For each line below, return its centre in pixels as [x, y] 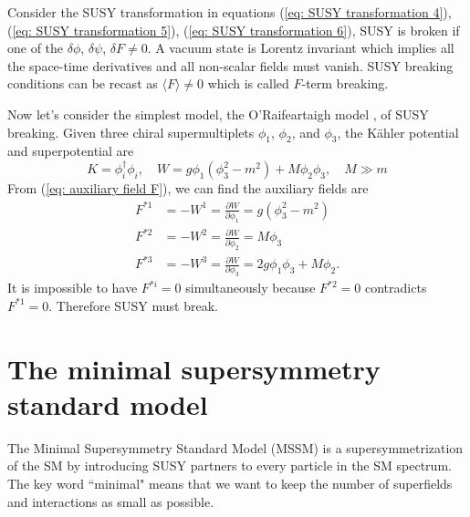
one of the [36, 48]
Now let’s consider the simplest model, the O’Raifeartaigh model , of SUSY [218, 114]
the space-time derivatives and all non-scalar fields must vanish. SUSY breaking [230, 65]
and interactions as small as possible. [111, 501]
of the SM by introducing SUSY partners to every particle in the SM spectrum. [230, 465]
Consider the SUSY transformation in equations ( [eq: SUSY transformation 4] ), [230, 12]
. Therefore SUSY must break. [133, 305]
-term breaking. [345, 83]
